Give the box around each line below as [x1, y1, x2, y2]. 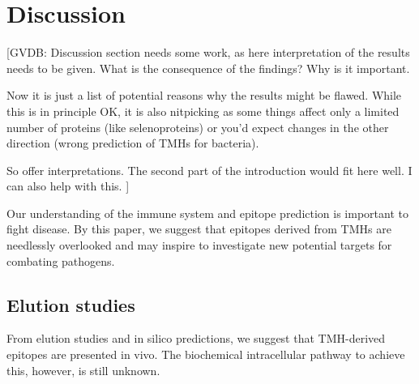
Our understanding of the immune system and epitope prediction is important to [6, 204, 408, 221]
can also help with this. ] [6, 177, 130, 194]
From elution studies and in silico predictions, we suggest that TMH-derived [6, 330, 386, 347]
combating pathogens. [6, 252, 115, 269]
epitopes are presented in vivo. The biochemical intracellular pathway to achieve [6, 346, 405, 363]
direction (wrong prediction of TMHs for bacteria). [6, 134, 259, 151]
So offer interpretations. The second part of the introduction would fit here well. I [6, 161, 413, 178]
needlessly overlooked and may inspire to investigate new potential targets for [6, 237, 392, 254]
